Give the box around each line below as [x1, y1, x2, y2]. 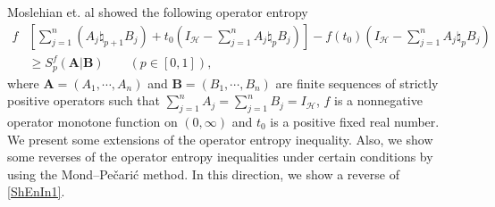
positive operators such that [7, 91, 161, 110]
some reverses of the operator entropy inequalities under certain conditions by [7, 147, 433, 166]
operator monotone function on [7, 112, 178, 130]
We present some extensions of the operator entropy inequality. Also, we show [7, 129, 433, 148]
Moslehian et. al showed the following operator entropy [7, 3, 308, 21]
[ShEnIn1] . [7, 182, 65, 201]
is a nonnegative [333, 91, 423, 110]
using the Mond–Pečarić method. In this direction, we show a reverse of [7, 164, 399, 183]
